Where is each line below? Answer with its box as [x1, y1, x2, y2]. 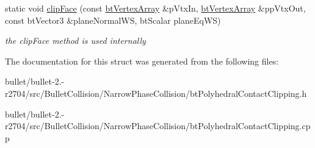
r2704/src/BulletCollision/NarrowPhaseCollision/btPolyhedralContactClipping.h [5, 86, 307, 99]
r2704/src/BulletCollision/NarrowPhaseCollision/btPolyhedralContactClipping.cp [5, 119, 311, 132]
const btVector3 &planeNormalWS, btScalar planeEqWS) [5, 13, 221, 26]
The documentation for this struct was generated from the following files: [5, 54, 279, 67]
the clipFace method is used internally [5, 34, 146, 47]
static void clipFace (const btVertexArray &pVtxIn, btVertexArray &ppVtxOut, [5, 2, 306, 14]
